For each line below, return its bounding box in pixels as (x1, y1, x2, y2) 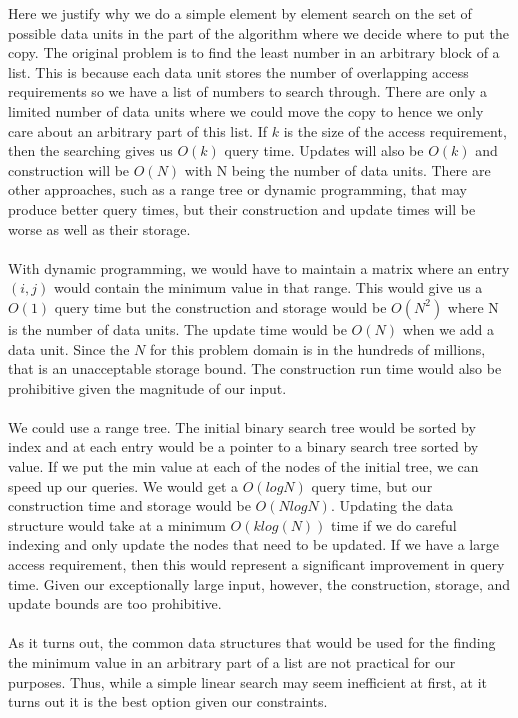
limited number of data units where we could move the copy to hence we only (8, 100, 484, 121)
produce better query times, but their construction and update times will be (8, 198, 476, 219)
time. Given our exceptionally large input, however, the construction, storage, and (8, 573, 511, 594)
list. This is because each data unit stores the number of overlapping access (8, 61, 469, 82)
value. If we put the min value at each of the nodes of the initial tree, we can (8, 456, 479, 477)
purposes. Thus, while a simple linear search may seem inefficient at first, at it (8, 671, 487, 692)
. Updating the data (330, 495, 454, 516)
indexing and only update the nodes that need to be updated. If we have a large (8, 534, 499, 555)
